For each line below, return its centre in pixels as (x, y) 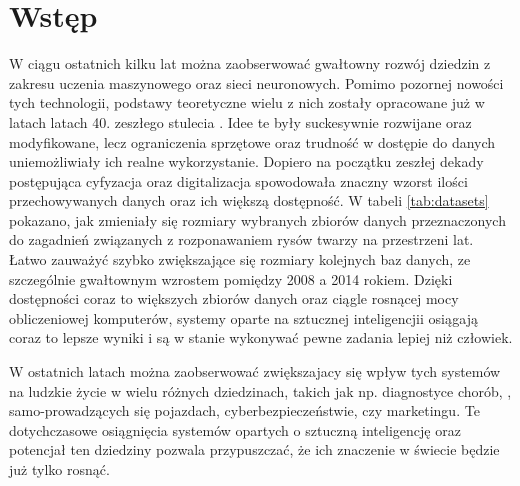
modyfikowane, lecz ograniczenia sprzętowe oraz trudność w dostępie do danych (252, 141)
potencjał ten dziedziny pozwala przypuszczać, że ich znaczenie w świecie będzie (254, 449)
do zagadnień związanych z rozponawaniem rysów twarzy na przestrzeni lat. (241, 239)
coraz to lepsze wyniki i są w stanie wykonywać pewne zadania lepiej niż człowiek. (261, 337)
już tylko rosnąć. (59, 469)
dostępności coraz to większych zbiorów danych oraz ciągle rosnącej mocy (234, 298)
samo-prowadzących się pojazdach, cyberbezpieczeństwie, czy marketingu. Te (244, 410)
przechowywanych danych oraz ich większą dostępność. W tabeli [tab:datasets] (249, 200)
